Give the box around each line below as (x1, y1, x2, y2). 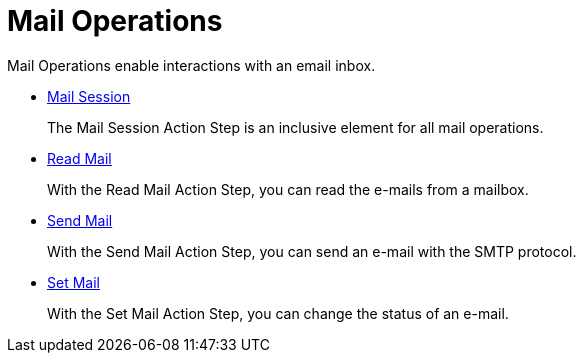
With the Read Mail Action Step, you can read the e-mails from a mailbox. (47, 180, 529, 198)
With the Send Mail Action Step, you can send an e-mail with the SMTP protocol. (47, 242, 577, 260)
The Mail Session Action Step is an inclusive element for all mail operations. (47, 118, 544, 136)
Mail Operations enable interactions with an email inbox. (7, 56, 376, 74)
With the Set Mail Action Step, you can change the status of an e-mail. (47, 304, 509, 322)
